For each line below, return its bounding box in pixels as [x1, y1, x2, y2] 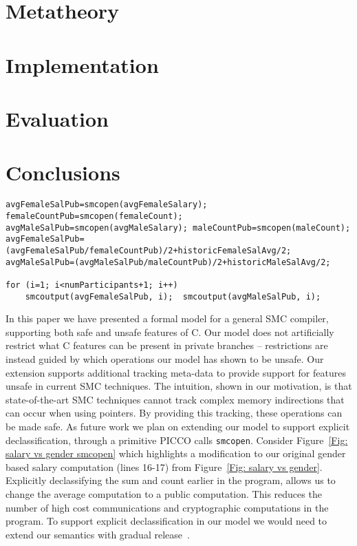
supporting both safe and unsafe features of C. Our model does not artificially [6, 324, 334, 339]
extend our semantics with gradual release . [6, 527, 190, 541]
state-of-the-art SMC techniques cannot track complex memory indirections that [6, 392, 345, 406]
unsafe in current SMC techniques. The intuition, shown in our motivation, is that [6, 379, 352, 393]
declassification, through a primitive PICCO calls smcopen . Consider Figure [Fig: [6, 432, 348, 447]
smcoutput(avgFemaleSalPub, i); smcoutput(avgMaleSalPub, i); [25, 291, 321, 302]
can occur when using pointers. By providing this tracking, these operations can [6, 406, 343, 420]
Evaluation [6, 104, 109, 132]
